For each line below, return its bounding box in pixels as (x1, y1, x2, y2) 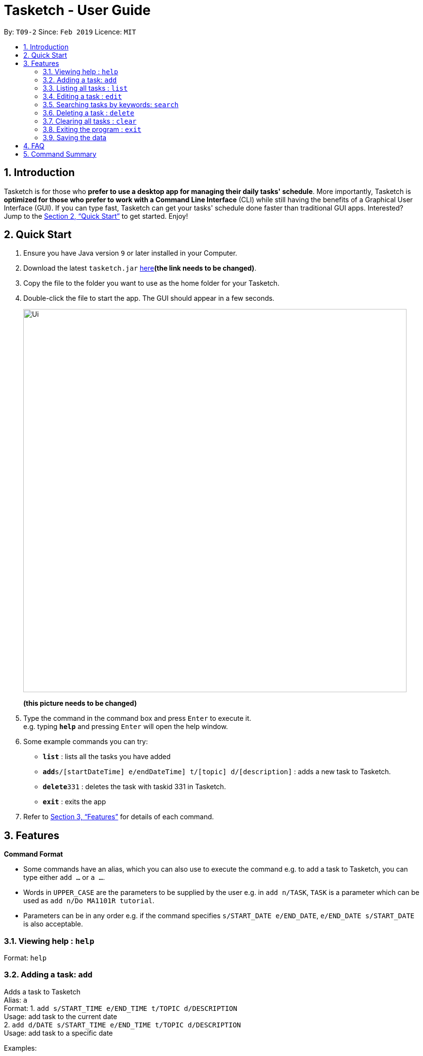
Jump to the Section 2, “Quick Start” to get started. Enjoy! (4, 211, 188, 220)
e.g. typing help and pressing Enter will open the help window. (23, 722, 228, 731)
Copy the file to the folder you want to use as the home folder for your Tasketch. (23, 279, 279, 288)
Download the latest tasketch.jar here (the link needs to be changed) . (23, 264, 257, 273)
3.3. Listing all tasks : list (43, 83, 128, 92)
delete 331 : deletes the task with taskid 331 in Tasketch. (43, 782, 226, 791)
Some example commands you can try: (23, 737, 148, 746)
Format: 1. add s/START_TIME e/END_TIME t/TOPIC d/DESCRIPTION (4, 1004, 237, 1012)
